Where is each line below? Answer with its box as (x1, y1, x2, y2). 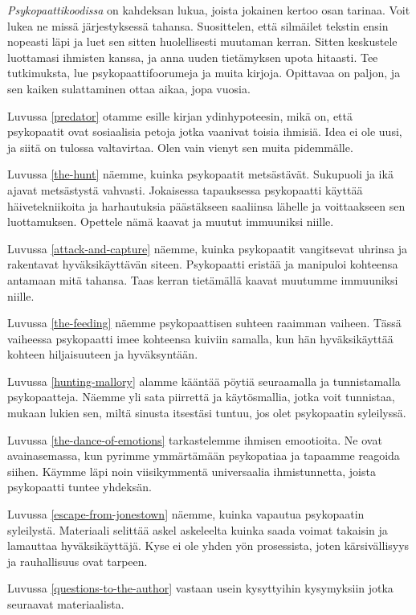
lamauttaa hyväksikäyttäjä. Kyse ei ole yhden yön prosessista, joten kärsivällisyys (7, 537, 410, 554)
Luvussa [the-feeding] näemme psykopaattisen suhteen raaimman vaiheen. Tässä (7, 314, 402, 331)
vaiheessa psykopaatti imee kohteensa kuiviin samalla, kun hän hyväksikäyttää (7, 330, 394, 346)
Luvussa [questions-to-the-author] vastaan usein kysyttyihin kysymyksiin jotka (7, 580, 394, 597)
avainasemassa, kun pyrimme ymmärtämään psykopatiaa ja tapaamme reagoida (7, 447, 400, 464)
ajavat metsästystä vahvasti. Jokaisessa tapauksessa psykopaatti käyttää (7, 181, 363, 198)
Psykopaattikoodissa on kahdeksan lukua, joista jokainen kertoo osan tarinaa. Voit (7, 2, 410, 18)
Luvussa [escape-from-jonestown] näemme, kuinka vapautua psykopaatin (7, 506, 365, 523)
